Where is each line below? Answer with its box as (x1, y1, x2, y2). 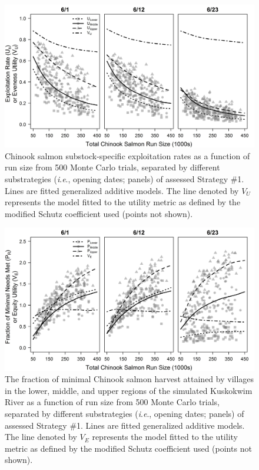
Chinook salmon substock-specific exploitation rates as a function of (5, 149, 250, 162)
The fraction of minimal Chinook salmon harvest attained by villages (5, 373, 254, 385)
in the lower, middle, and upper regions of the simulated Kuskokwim (5, 384, 253, 396)
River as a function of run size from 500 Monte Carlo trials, (5, 396, 220, 408)
